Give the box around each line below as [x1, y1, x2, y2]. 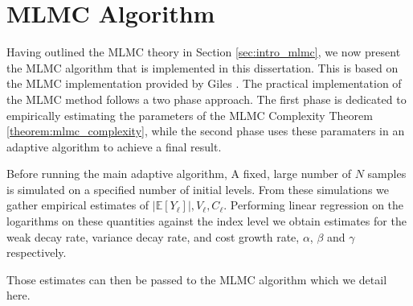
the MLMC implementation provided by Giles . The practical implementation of [6, 75, 402, 92]
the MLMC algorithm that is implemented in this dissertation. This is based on [6, 59, 399, 76]
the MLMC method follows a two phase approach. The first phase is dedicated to [6, 90, 407, 107]
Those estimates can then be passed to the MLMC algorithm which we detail [6, 271, 387, 287]
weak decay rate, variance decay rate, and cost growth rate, [6, 228, 300, 245]
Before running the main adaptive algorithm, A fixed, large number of [6, 165, 351, 182]
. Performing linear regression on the [223, 196, 404, 213]
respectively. [6, 244, 67, 261]
